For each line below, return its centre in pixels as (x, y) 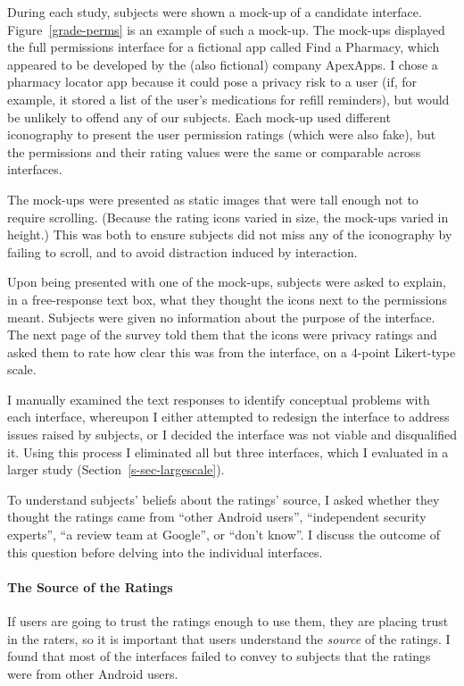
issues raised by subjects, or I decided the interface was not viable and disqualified (232, 435)
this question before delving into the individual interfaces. (165, 552)
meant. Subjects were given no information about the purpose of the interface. (221, 317)
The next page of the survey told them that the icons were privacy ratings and (222, 335)
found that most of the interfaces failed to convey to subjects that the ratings (219, 656)
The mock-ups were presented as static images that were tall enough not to (213, 199)
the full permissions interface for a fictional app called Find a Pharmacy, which (224, 47)
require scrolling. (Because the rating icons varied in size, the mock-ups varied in (228, 217)
